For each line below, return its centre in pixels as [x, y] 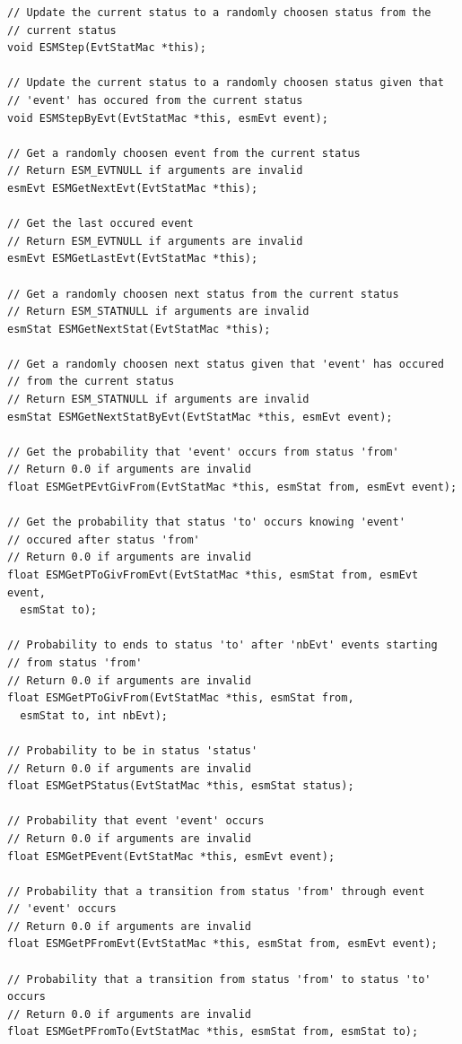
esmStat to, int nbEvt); [94, 715]
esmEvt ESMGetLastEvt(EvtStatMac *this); [133, 259]
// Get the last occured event [100, 224]
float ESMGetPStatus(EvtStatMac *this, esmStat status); [181, 786]
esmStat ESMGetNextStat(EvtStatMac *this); [139, 329]
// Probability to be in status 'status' [133, 750]
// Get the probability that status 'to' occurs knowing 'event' [206, 522]
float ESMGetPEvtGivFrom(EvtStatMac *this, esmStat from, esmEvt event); [232, 487]
